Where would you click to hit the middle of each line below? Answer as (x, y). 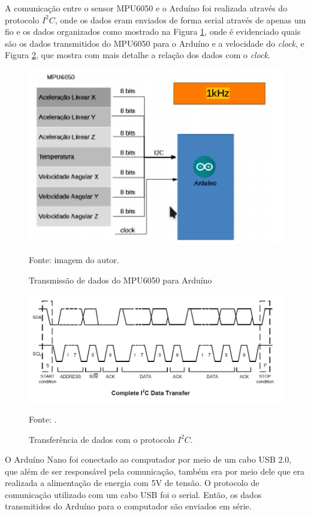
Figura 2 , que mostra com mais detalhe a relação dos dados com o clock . (138, 55)
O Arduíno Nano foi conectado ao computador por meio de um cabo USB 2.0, (148, 459)
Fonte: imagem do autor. (74, 260)
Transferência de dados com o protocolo (102, 439)
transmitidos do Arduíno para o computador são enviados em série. (128, 506)
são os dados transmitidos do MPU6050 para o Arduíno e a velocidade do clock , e (155, 43)
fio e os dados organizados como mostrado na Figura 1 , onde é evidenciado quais (153, 31)
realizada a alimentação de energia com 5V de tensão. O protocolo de (132, 483)
